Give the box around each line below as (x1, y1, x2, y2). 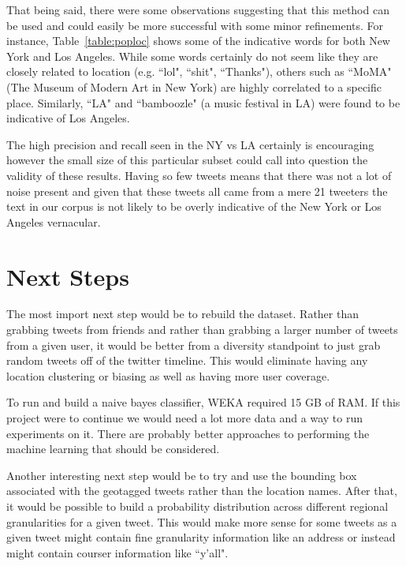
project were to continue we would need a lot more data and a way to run (6, 410, 363, 425)
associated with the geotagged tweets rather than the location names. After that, (6, 482, 397, 499)
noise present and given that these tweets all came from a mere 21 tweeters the (6, 182, 388, 199)
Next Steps (6, 260, 129, 292)
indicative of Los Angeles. (6, 110, 130, 126)
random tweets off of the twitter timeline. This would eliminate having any (6, 352, 368, 369)
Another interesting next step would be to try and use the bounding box (6, 467, 357, 483)
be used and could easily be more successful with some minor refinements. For (6, 17, 384, 33)
